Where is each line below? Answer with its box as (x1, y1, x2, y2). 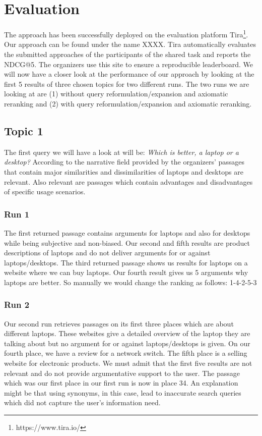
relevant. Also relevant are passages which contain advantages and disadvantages (4, 176, 253, 187)
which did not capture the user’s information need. (4, 397, 161, 408)
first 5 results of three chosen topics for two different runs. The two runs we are (4, 78, 249, 89)
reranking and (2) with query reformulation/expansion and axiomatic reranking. (4, 98, 252, 108)
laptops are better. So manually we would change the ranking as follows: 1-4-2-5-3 (4, 277, 257, 287)
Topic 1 (4, 123, 43, 138)
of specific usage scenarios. (4, 186, 86, 197)
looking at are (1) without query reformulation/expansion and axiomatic (4, 88, 228, 99)
